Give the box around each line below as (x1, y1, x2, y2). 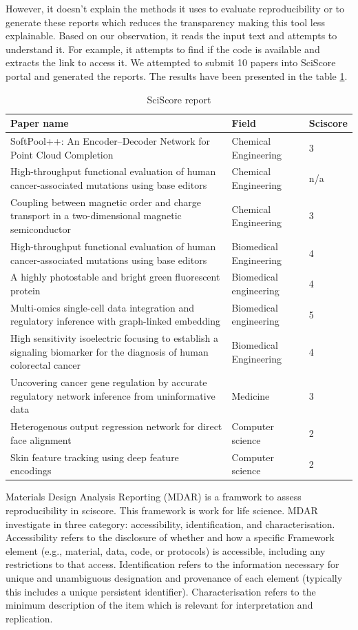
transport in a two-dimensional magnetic (10, 208, 182, 223)
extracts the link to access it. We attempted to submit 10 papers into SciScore (6, 55, 336, 70)
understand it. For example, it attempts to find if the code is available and (6, 41, 320, 56)
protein (10, 283, 41, 297)
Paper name (10, 116, 69, 130)
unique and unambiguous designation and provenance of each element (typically (6, 570, 343, 585)
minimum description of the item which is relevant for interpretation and (6, 598, 313, 612)
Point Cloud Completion (10, 147, 114, 161)
